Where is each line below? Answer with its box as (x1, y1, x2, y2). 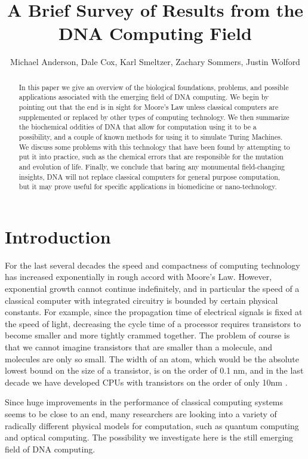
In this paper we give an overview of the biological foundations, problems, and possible (19, 82, 289, 92)
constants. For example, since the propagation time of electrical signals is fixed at (5, 306, 303, 318)
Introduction (5, 224, 111, 248)
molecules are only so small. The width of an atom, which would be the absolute (5, 352, 300, 365)
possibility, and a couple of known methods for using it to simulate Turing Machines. (19, 131, 283, 141)
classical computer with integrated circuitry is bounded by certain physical (5, 294, 278, 306)
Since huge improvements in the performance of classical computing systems (5, 396, 284, 408)
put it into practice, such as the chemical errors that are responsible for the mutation (19, 152, 284, 162)
